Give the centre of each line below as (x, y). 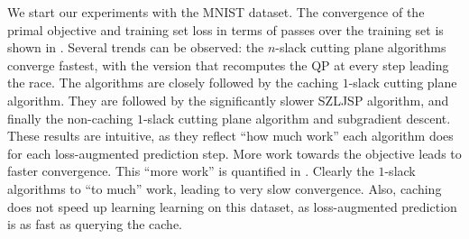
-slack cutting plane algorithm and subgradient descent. (297, 118)
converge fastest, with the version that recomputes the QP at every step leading (228, 64)
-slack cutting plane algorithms (361, 47)
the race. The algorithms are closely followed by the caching (173, 83)
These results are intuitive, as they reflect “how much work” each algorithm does (230, 136)
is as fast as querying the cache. (95, 224)
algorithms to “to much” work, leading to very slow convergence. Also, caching (225, 188)
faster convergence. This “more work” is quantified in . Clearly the (191, 171)
